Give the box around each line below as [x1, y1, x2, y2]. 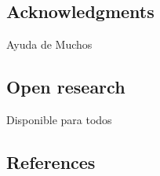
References [6, 149, 96, 174]
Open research [6, 75, 125, 99]
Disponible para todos [6, 112, 112, 127]
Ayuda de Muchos [6, 36, 93, 53]
